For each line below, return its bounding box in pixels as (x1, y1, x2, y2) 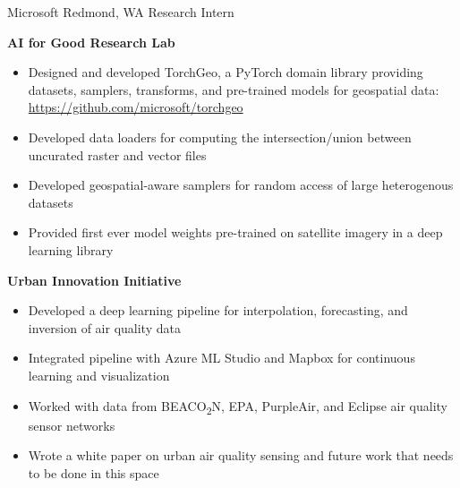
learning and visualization (28, 365, 170, 384)
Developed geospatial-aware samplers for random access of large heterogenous (28, 176, 454, 194)
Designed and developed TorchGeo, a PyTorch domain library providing (28, 63, 423, 81)
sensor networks (28, 415, 115, 434)
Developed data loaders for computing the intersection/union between (28, 127, 412, 146)
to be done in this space (28, 463, 159, 482)
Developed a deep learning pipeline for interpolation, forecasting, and (28, 301, 408, 320)
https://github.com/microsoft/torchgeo (28, 98, 243, 116)
